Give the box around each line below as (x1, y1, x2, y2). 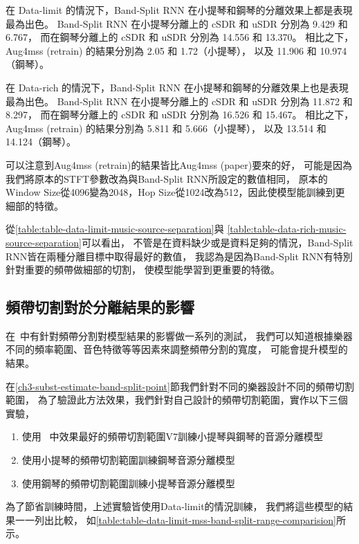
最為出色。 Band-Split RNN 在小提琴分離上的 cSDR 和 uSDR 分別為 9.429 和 (6, 16, 348, 30)
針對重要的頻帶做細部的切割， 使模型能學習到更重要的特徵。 (6, 262, 280, 277)
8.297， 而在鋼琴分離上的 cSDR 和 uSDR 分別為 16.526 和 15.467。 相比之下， (6, 107, 354, 122)
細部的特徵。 (6, 198, 64, 212)
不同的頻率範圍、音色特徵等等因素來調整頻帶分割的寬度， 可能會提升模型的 (6, 342, 348, 356)
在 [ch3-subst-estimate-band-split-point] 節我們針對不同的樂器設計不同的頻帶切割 (6, 379, 354, 393)
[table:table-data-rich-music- (227, 221, 347, 236)
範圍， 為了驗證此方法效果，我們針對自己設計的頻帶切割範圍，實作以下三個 (6, 392, 348, 407)
